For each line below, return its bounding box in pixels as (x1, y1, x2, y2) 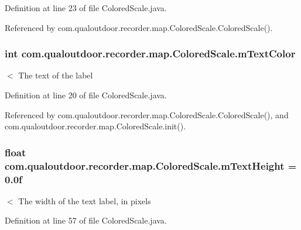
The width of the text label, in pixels (18, 194, 151, 207)
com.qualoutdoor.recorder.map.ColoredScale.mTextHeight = (5, 158, 297, 173)
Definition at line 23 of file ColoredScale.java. (5, 2, 167, 13)
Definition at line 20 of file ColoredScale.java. (5, 89, 167, 101)
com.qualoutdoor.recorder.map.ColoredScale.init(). (5, 120, 186, 132)
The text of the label (18, 69, 93, 81)
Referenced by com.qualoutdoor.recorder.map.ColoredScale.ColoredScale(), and (5, 108, 289, 121)
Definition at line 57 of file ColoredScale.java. (5, 214, 167, 226)
